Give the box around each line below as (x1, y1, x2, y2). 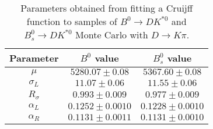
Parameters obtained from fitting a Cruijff (20, 1, 193, 15)
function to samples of (26, 15, 117, 28)
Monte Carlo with (75, 28, 148, 41)
